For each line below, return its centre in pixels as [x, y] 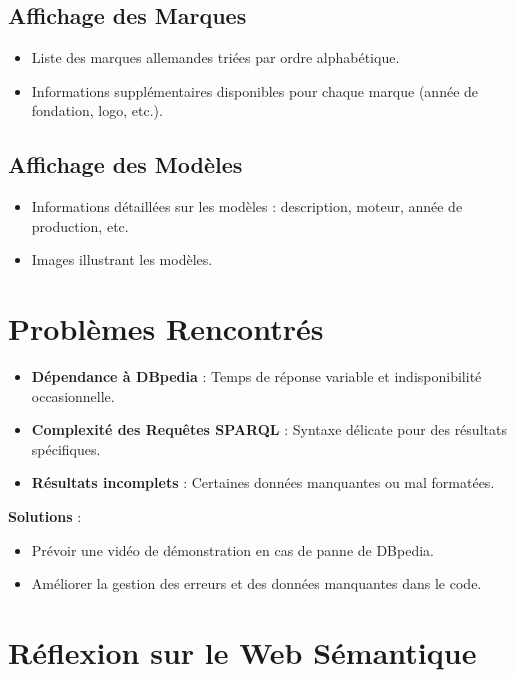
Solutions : [45, 516]
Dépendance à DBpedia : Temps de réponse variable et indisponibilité [256, 376]
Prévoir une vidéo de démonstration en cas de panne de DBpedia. [232, 549]
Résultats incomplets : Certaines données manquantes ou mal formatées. [263, 482]
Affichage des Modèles [125, 164]
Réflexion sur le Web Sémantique [242, 652]
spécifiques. [66, 448]
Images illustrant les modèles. [122, 259]
